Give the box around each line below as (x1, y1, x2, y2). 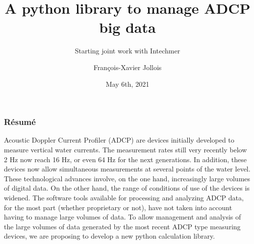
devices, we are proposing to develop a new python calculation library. (4, 231, 215, 241)
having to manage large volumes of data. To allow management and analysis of (4, 212, 241, 222)
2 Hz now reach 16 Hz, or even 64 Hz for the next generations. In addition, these (4, 154, 247, 164)
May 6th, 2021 (105, 78, 150, 89)
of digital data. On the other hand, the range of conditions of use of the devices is (4, 183, 250, 193)
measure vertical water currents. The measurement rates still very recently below (4, 144, 247, 154)
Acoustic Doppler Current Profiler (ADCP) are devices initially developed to (4, 135, 234, 145)
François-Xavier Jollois (93, 62, 162, 72)
